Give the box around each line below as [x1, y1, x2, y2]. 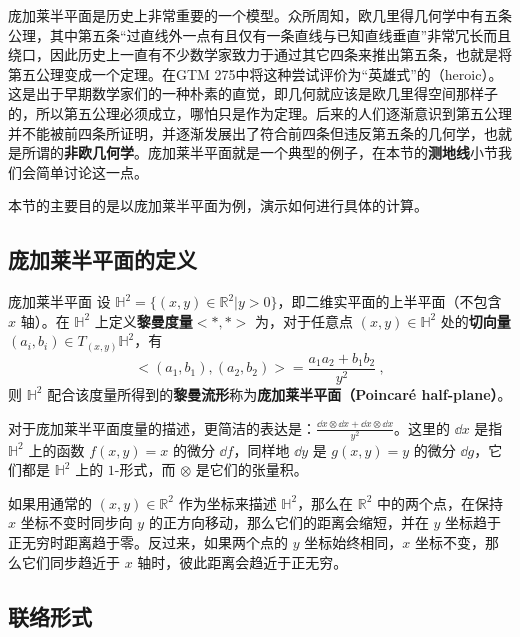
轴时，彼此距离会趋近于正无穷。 [137, 551, 348, 572]
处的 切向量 [440, 310, 511, 331]
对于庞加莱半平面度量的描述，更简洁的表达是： [8, 417, 316, 438]
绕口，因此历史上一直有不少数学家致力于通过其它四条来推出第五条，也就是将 [8, 44, 512, 65]
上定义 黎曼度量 [94, 310, 193, 331]
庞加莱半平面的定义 [8, 244, 197, 275]
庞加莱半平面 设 [8, 291, 111, 312]
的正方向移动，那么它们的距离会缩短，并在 [148, 512, 429, 533]
